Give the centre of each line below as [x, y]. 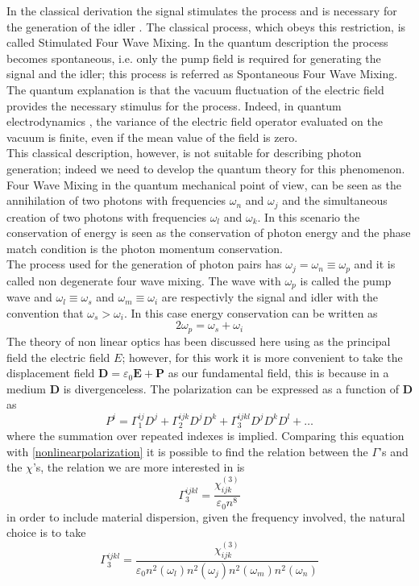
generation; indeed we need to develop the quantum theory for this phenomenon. [206, 168]
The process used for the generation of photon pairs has [144, 264]
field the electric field [58, 357]
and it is [375, 264]
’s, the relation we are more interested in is [139, 467]
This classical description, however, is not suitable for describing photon [184, 153]
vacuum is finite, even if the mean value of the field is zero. [152, 137]
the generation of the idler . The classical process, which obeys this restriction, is [206, 26]
